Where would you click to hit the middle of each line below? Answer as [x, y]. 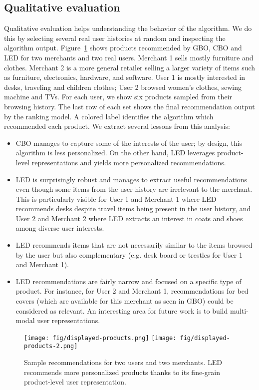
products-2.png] [51, 346]
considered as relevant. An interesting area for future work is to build [122, 310]
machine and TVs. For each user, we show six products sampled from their [118, 97]
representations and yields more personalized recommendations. [129, 162]
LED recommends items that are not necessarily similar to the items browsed [134, 245]
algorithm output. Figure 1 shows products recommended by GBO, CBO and [123, 48]
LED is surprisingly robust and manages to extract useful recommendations [131, 179]
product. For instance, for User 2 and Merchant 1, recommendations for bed [132, 291]
